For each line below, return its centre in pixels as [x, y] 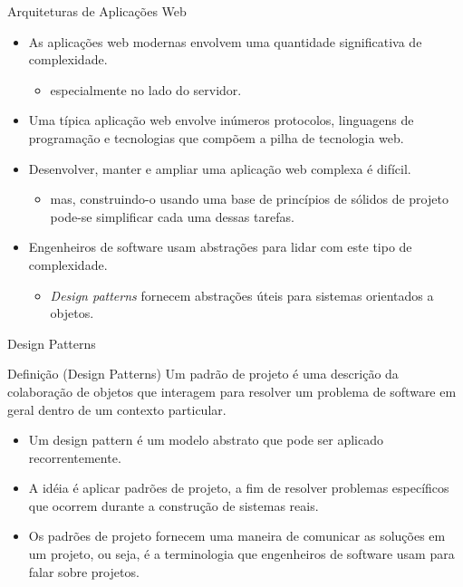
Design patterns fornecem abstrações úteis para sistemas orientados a [242, 295]
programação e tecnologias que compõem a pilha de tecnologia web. [216, 137]
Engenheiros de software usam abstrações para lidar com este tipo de [220, 247]
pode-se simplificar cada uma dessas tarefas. [172, 216]
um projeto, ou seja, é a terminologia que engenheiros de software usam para [241, 554]
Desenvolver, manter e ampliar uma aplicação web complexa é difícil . [220, 168]
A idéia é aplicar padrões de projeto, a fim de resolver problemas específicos [239, 488]
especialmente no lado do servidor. [146, 89]
